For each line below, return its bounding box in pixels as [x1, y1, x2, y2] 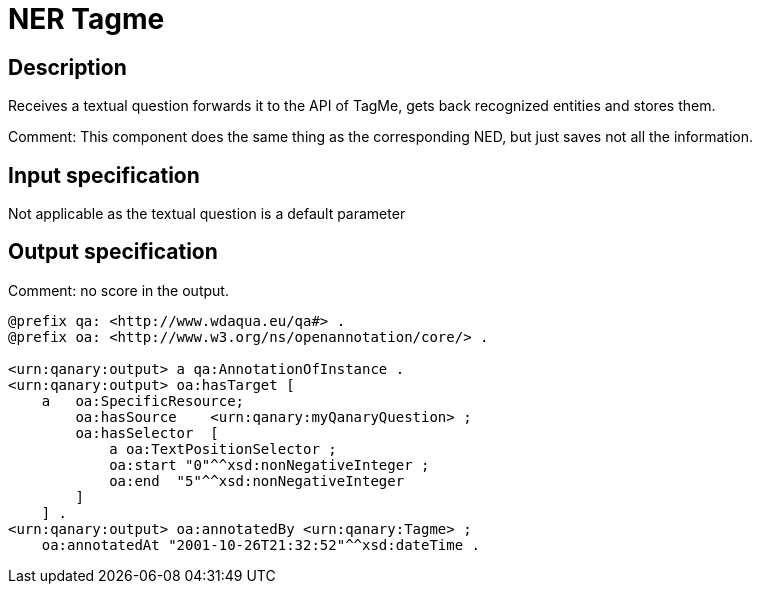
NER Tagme [8, 2, 165, 36]
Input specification [8, 162, 200, 188]
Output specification [8, 239, 218, 265]
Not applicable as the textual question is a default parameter [8, 205, 406, 223]
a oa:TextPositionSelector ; [109, 440, 337, 457]
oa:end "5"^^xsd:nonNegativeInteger [109, 472, 405, 489]
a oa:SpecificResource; [41, 392, 245, 409]
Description [8, 54, 127, 80]
